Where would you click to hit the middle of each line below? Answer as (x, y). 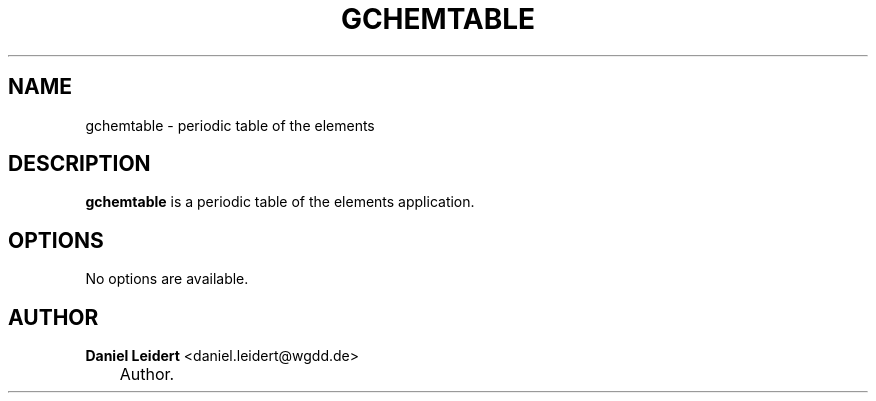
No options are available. (167, 279)
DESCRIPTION (79, 164)
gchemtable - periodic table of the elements (230, 125)
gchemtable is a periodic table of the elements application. (280, 202)
